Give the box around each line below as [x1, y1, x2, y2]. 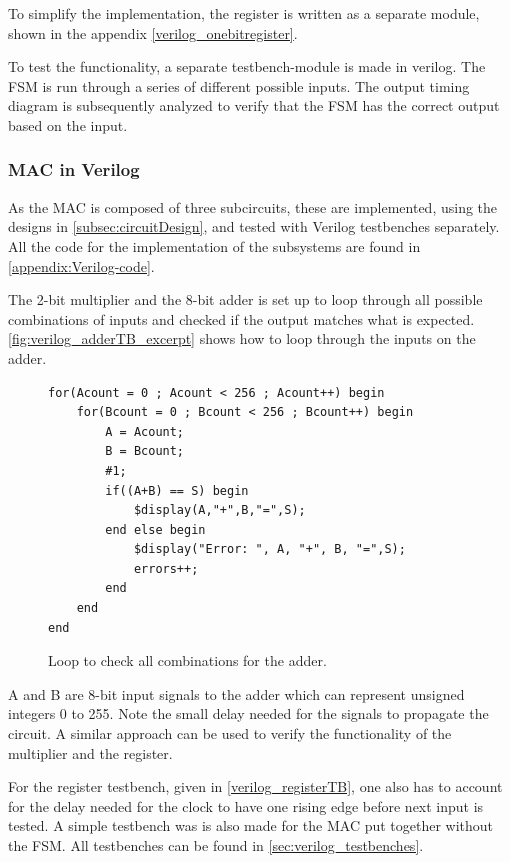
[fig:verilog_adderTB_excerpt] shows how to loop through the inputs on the [8, 328, 476, 349]
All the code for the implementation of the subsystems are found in [8, 235, 421, 256]
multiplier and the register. [8, 742, 173, 763]
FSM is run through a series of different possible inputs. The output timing [8, 75, 470, 96]
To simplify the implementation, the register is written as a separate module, [8, 3, 480, 23]
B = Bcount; [105, 444, 185, 459]
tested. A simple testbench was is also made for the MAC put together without [8, 815, 494, 836]
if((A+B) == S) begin [105, 483, 249, 498]
